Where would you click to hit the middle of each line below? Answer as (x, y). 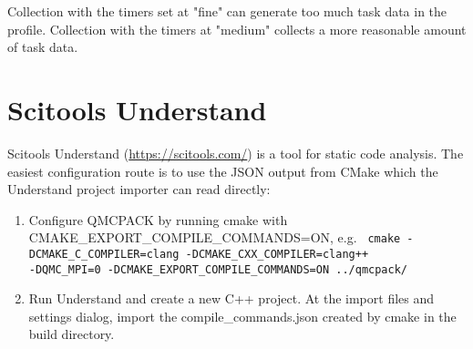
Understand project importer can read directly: (139, 189)
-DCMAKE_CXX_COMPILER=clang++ (277, 254)
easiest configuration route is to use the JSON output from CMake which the (223, 171)
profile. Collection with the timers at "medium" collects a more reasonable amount (237, 29)
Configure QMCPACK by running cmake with (158, 219)
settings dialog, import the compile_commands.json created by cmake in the (242, 316)
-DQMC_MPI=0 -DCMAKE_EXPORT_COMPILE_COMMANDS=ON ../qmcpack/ (218, 269)
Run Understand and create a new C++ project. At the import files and (231, 298)
